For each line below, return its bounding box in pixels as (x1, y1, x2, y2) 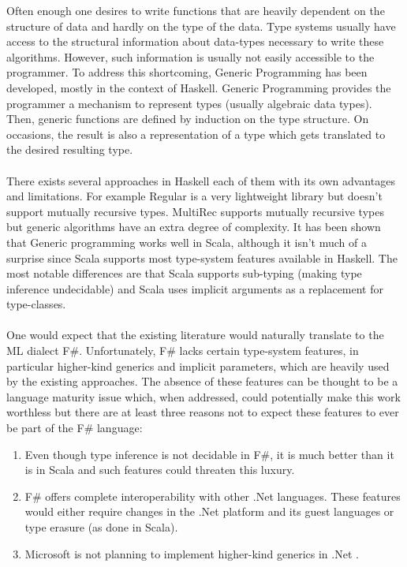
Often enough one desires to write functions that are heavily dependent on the (6, 2, 385, 18)
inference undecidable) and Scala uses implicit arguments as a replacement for (6, 280, 384, 297)
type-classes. (6, 296, 66, 312)
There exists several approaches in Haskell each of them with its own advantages (6, 172, 395, 188)
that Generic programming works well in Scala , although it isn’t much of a (6, 233, 367, 250)
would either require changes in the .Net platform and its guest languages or (24, 503, 394, 520)
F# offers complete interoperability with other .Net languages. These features (24, 487, 401, 504)
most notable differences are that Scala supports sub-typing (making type (6, 265, 362, 282)
